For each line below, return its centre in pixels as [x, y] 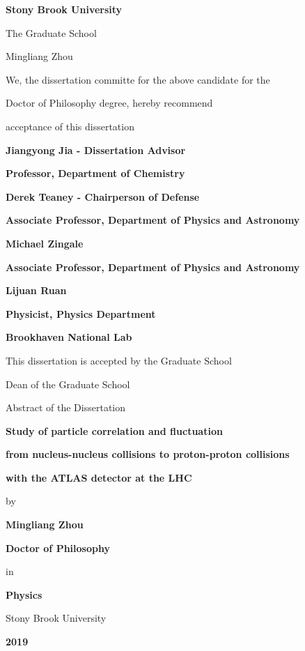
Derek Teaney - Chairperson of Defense [103, 196]
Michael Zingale [45, 243]
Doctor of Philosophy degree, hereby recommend [109, 103]
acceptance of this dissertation [70, 126]
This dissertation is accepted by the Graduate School [119, 360]
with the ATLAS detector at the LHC [99, 477]
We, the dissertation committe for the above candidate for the [138, 79]
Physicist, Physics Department [81, 313]
